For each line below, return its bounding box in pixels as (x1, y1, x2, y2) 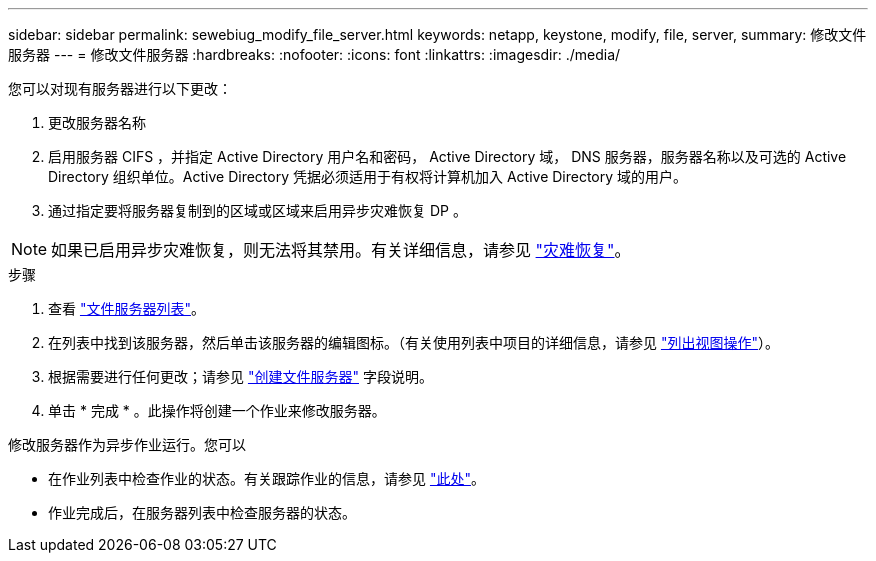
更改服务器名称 (48, 114, 146, 131)
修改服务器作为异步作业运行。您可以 (8, 436, 246, 453)
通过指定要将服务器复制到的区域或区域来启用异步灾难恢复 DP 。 (48, 202, 467, 219)
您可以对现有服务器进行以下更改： (8, 80, 232, 97)
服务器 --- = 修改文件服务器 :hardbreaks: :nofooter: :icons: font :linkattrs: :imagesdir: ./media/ (8, 46, 621, 63)
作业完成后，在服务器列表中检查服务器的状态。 (48, 504, 356, 521)
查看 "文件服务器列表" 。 (48, 300, 205, 317)
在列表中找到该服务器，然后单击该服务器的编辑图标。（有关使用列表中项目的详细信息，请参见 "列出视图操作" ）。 (48, 334, 779, 351)
